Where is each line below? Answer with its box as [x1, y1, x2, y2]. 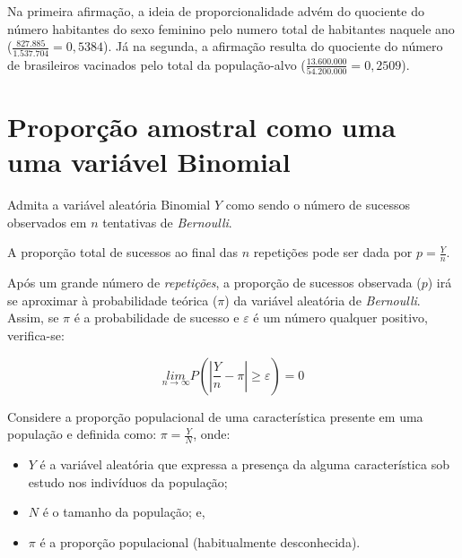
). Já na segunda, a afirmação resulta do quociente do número [103, 37, 443, 56]
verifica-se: [7, 325, 65, 344]
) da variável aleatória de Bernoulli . [224, 290, 421, 309]
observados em [7, 212, 87, 231]
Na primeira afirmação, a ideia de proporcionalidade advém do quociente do [7, 2, 424, 20]
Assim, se [7, 308, 59, 327]
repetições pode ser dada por [253, 243, 413, 262]
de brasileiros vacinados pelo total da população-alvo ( [7, 55, 306, 73]
